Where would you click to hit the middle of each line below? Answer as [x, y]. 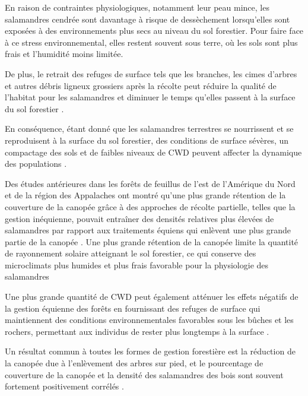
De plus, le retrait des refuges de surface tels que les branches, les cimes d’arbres [151, 73]
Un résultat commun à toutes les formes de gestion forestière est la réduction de [150, 351]
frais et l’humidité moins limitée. [64, 54]
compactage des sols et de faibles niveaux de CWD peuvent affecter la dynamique [153, 152]
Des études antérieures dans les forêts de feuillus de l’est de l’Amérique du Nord [150, 183]
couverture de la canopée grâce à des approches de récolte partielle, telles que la [150, 206]
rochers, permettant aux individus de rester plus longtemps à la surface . [137, 331]
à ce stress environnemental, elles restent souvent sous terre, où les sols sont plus [151, 42]
